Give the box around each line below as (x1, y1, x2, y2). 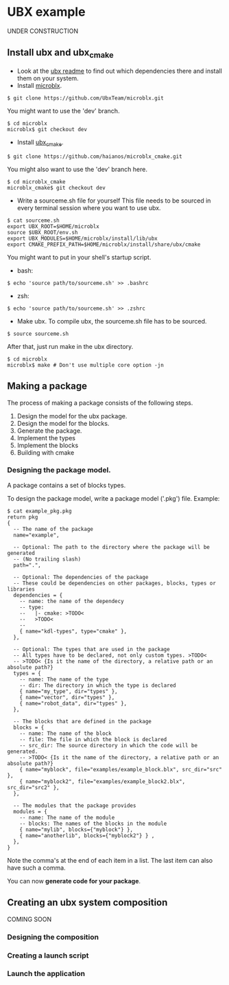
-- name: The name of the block (19, 729, 112, 737)
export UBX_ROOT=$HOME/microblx (7, 223, 99, 230)
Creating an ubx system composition (7, 897, 168, 909)
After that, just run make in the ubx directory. (7, 342, 134, 350)
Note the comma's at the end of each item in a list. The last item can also (7, 856, 213, 864)
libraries (7, 585, 36, 593)
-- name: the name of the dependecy (19, 598, 125, 604)
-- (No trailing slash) (13, 556, 81, 563)
